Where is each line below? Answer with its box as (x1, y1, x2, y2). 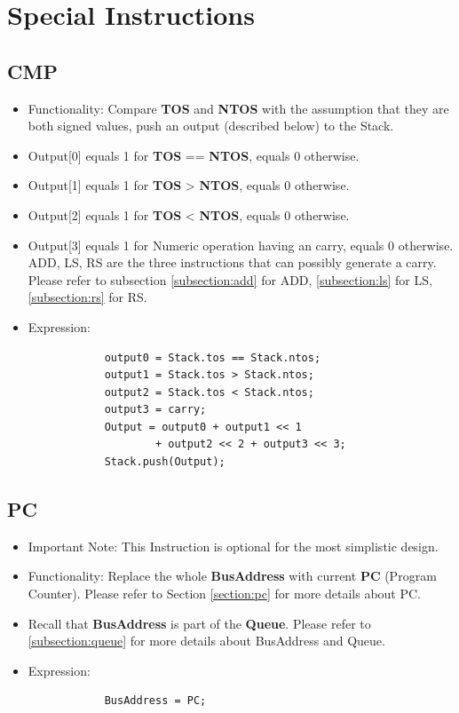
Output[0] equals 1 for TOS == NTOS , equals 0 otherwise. (28, 146, 360, 164)
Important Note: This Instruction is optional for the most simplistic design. (28, 536, 439, 555)
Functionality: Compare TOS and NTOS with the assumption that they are (28, 99, 449, 117)
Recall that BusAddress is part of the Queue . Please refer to (28, 614, 371, 632)
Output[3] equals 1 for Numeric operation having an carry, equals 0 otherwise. (28, 235, 454, 254)
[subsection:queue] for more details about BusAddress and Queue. (28, 631, 385, 650)
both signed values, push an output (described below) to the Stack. (28, 116, 394, 135)
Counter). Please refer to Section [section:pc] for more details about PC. (28, 584, 422, 603)
